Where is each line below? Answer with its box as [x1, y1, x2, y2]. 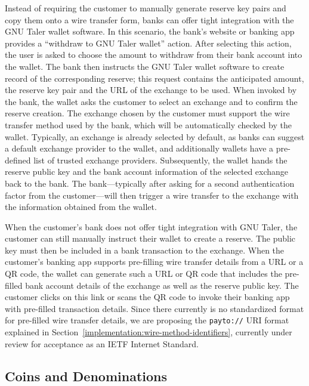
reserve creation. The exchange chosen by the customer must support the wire [5, 107, 290, 119]
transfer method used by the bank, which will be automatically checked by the [5, 118, 292, 131]
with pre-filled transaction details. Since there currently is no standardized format [5, 302, 304, 314]
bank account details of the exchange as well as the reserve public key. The [25, 279, 299, 291]
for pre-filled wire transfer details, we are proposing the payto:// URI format [5, 314, 289, 326]
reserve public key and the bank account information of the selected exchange [5, 165, 289, 178]
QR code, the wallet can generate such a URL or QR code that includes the [5, 267, 282, 280]
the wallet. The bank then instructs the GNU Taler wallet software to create [5, 60, 285, 72]
